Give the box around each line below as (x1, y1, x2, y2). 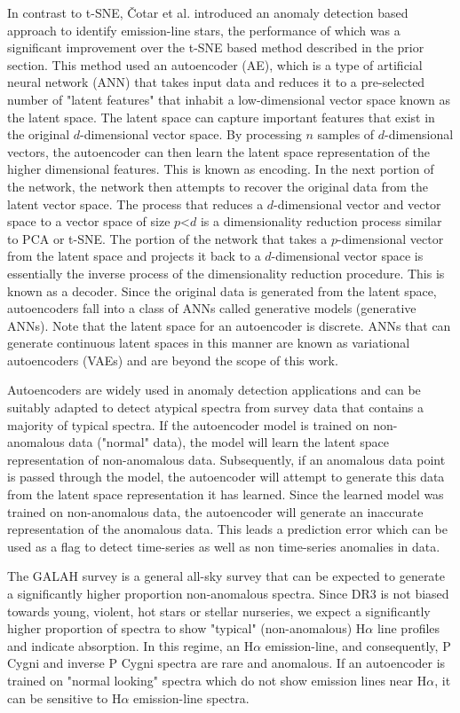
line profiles (377, 619, 440, 638)
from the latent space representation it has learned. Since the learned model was (7, 485, 444, 504)
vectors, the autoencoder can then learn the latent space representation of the (7, 142, 431, 161)
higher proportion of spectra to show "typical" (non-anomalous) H (7, 619, 366, 638)
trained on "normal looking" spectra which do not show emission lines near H (7, 670, 427, 689)
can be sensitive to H (7, 688, 122, 707)
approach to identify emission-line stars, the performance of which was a (7, 20, 401, 39)
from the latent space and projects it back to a (7, 247, 261, 265)
